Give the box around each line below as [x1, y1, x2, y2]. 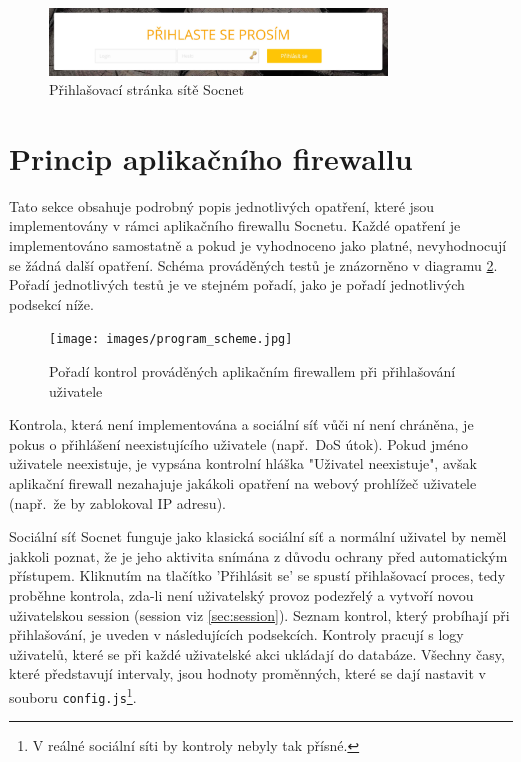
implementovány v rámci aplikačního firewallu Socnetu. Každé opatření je [9, 215, 461, 236]
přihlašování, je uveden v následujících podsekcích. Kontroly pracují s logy [9, 624, 464, 645]
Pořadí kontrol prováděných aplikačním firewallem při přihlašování [49, 361, 456, 382]
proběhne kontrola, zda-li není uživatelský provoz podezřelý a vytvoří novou [9, 585, 474, 606]
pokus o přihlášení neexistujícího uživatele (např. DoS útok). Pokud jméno [9, 433, 468, 454]
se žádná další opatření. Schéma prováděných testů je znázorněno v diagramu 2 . [9, 254, 498, 275]
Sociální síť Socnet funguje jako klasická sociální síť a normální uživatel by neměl [9, 526, 507, 547]
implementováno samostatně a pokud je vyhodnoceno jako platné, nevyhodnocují [9, 235, 507, 256]
